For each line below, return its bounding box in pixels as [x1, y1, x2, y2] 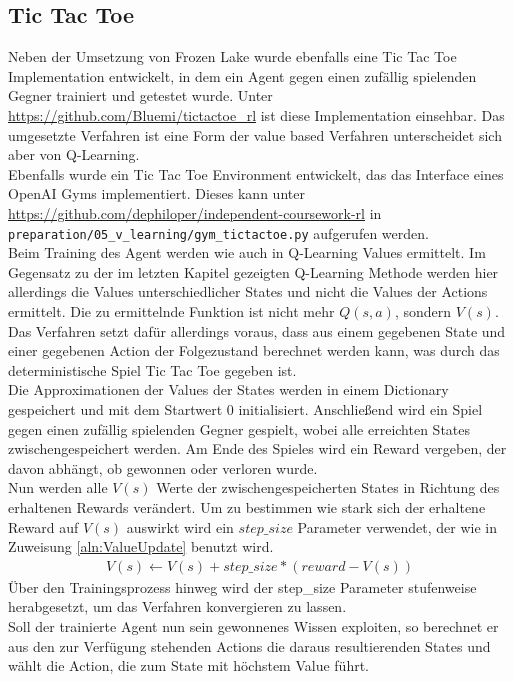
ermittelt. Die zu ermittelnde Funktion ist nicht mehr [8, 300, 335, 321]
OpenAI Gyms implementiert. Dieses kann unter [8, 183, 305, 204]
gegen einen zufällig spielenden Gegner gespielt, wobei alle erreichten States [8, 418, 471, 439]
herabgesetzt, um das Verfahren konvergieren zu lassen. [8, 596, 347, 617]
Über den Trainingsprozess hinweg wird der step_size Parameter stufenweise [8, 576, 477, 597]
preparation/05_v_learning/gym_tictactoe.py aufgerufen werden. [8, 222, 429, 243]
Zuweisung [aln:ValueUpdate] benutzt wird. [8, 536, 274, 557]
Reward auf [8, 516, 79, 537]
